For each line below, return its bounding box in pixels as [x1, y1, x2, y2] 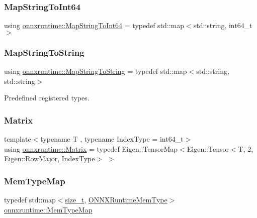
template [4, 134, 31, 144]
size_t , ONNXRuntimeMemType [65, 194, 167, 205]
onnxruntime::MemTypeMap [4, 204, 93, 214]
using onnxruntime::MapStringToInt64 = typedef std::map [4, 20, 185, 31]
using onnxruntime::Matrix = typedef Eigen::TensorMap [4, 143, 178, 154]
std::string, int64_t [193, 20, 252, 31]
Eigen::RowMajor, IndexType [4, 153, 95, 164]
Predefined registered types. [4, 92, 90, 103]
